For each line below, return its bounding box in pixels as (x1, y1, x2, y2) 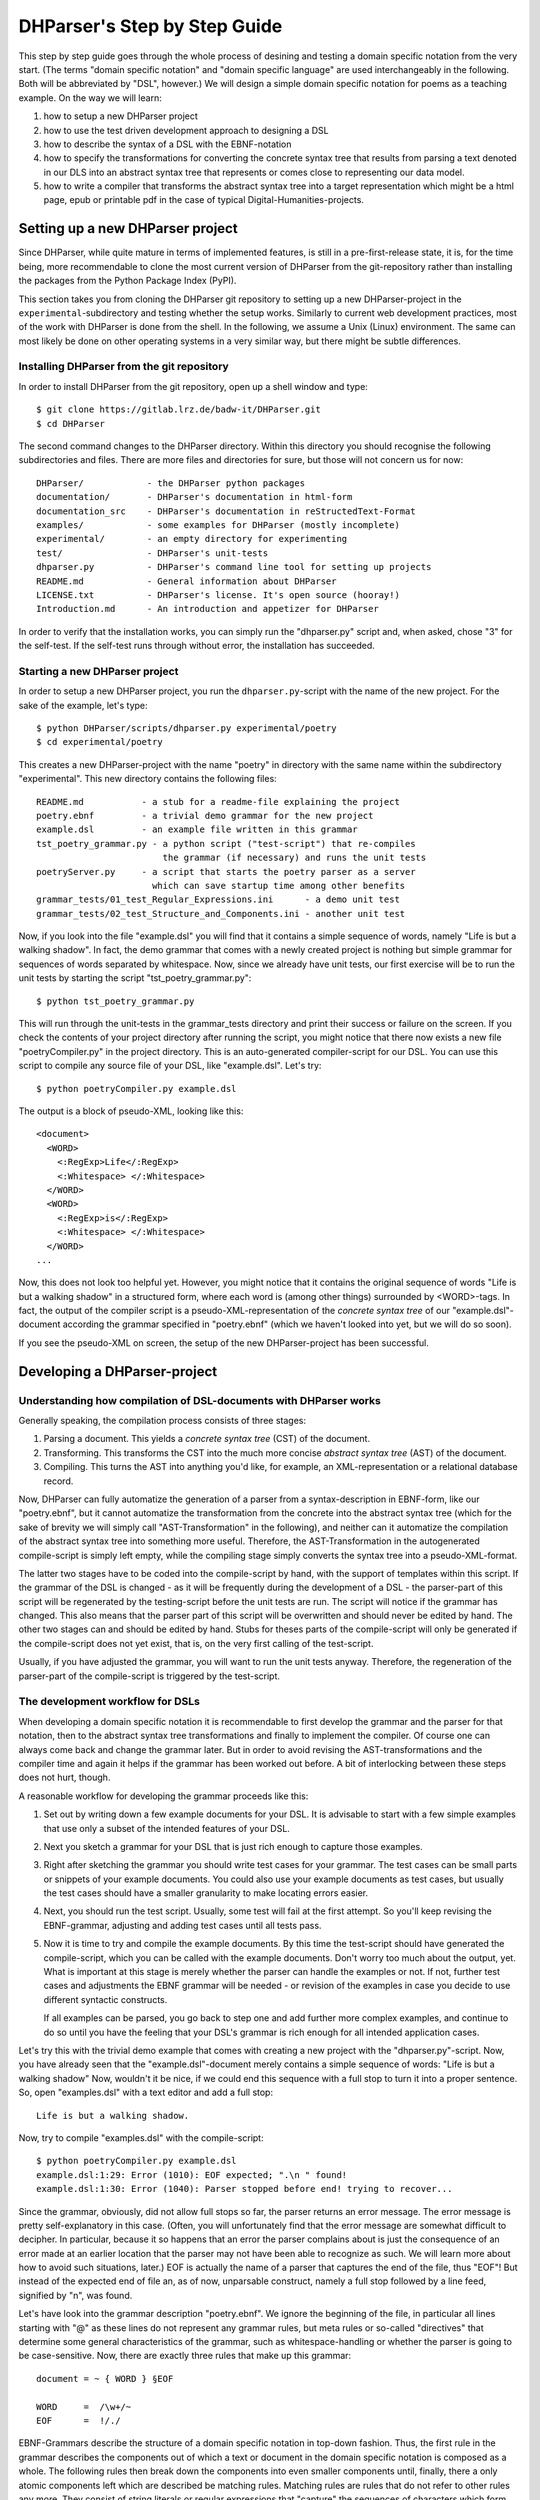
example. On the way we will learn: (18, 91, 162, 104)
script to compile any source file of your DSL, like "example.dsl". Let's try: (18, 1060, 322, 1072)
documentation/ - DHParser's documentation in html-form (36, 491, 353, 503)
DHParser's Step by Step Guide (18, 15, 283, 37)
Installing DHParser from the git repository (18, 360, 229, 374)
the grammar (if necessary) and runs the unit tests (162, 852, 427, 864)
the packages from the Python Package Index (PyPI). (18, 275, 237, 287)
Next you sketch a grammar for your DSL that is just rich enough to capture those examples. (43, 1840, 424, 1852)
